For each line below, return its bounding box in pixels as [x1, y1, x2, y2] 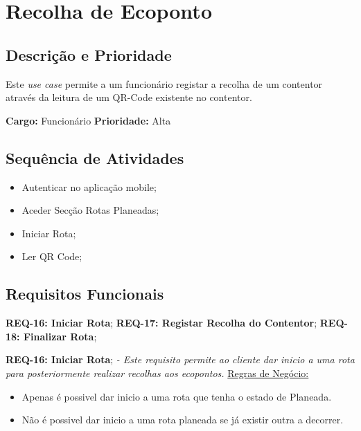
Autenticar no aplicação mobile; [21, 179, 157, 194]
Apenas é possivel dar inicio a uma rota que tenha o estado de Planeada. [21, 389, 332, 403]
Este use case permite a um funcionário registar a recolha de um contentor [6, 76, 323, 91]
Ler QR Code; [21, 249, 82, 264]
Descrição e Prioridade [6, 44, 172, 65]
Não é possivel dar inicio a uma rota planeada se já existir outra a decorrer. [21, 412, 344, 427]
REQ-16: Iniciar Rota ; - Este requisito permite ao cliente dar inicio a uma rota [6, 352, 355, 367]
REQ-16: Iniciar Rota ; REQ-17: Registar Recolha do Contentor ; [6, 315, 317, 330]
